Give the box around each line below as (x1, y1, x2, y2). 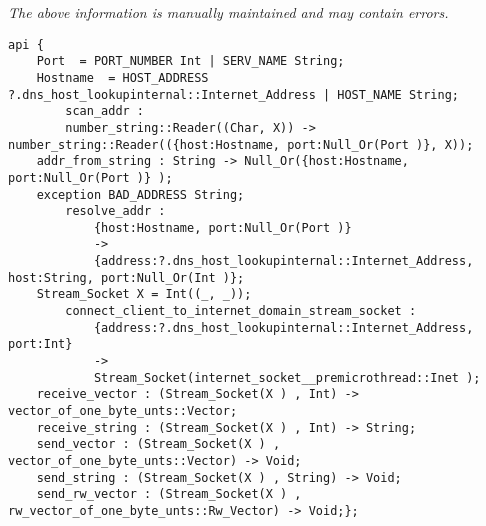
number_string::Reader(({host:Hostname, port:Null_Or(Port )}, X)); (8, 137, 474, 152)
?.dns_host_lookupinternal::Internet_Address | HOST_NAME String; (8, 87, 460, 102)
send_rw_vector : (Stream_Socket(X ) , (36, 487, 302, 502)
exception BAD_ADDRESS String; (36, 187, 245, 202)
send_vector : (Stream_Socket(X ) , (36, 437, 281, 452)
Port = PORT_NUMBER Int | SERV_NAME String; (36, 54, 345, 69)
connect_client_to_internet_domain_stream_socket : (65, 304, 417, 319)
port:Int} (8, 337, 73, 352)
